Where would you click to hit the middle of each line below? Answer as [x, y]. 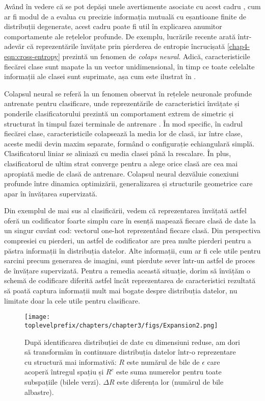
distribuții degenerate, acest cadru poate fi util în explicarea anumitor [113, 26]
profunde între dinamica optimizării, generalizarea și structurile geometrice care [128, 183]
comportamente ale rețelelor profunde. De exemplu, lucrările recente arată [120, 36]
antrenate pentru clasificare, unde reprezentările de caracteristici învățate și [122, 103]
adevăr [15, 46]
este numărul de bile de [163, 361]
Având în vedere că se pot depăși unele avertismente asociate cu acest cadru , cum [132, 6]
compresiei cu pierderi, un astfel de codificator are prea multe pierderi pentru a [128, 241]
